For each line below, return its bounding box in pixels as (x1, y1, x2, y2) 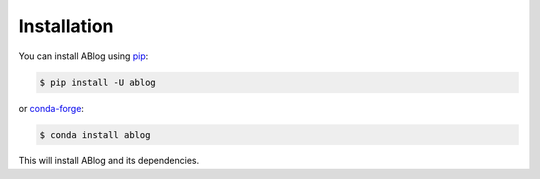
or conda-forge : (18, 102, 85, 114)
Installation (18, 15, 114, 37)
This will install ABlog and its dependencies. (18, 155, 200, 167)
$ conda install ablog (39, 129, 151, 140)
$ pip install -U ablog (39, 76, 157, 88)
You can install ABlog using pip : (18, 50, 149, 62)
